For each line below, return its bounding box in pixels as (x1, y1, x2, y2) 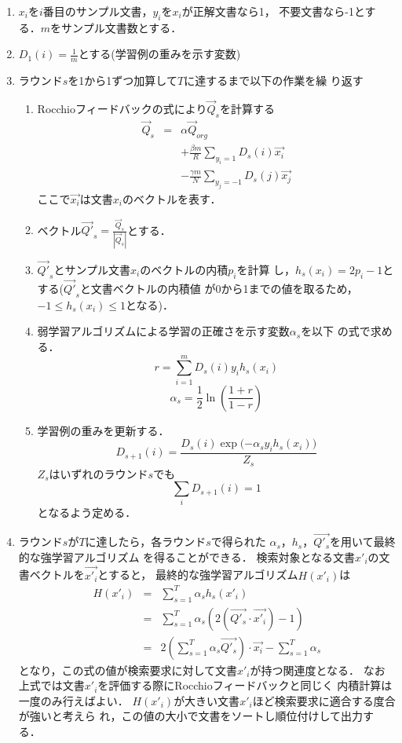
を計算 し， (236, 261, 296, 277)
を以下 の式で (301, 323, 371, 339)
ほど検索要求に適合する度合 (252, 692, 396, 708)
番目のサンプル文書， (42, 3, 153, 19)
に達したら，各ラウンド (85, 533, 206, 550)
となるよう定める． (37, 504, 137, 521)
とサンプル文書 (53, 261, 131, 277)
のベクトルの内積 (140, 261, 228, 277)
